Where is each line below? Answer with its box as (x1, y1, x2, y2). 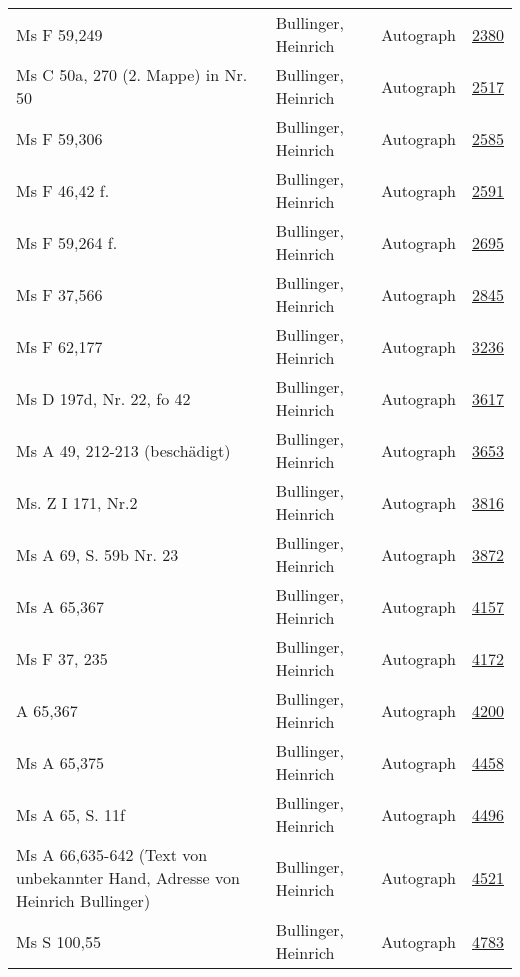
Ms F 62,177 (16, 334, 103, 358)
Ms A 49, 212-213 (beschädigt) (16, 438, 231, 462)
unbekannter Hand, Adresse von (16, 866, 240, 889)
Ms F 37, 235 (16, 646, 108, 670)
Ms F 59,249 (16, 22, 103, 46)
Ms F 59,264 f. (16, 230, 118, 254)
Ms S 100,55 (16, 929, 101, 953)
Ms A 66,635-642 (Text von (16, 843, 208, 866)
